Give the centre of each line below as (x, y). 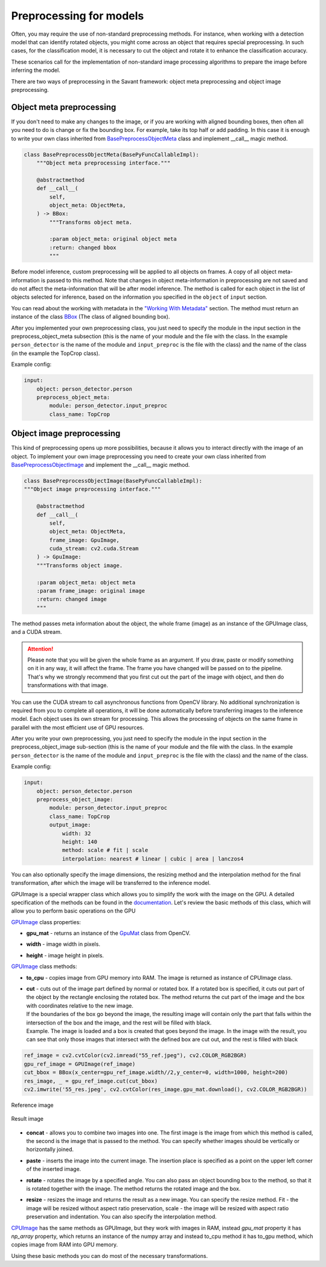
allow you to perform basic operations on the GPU (73, 911)
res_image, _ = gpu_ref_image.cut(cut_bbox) (91, 1081)
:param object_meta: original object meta (113, 239)
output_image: (70, 825)
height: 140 (80, 842)
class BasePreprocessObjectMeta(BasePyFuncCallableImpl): (111, 155)
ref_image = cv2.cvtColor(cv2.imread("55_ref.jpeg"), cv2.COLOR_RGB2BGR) (135, 1056)
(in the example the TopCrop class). (56, 353)
